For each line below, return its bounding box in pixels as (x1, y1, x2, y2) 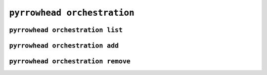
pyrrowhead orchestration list (9, 26, 123, 34)
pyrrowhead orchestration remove (9, 57, 131, 65)
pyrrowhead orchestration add (9, 42, 119, 50)
